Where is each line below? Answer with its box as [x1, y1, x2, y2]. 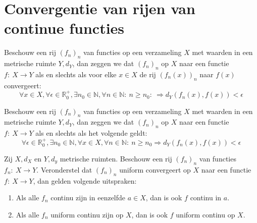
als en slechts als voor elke [35, 69, 117, 79]
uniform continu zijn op [50, 209, 124, 219]
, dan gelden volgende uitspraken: [33, 175, 137, 186]
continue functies [4, 18, 125, 38]
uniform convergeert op [119, 164, 191, 175]
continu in [190, 192, 222, 203]
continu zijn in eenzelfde [50, 192, 126, 203]
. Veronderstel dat [36, 164, 92, 175]
